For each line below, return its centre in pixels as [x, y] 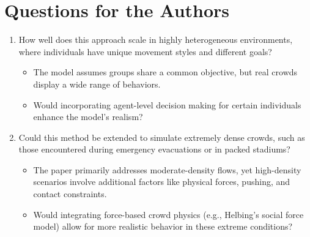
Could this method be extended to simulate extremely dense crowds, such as [162, 137]
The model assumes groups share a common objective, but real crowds [165, 72]
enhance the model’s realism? [88, 117]
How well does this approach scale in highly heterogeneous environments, [156, 39]
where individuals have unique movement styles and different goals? [145, 51]
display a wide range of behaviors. [97, 84]
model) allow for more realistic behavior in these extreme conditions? [163, 226]
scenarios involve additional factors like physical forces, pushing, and [162, 182]
